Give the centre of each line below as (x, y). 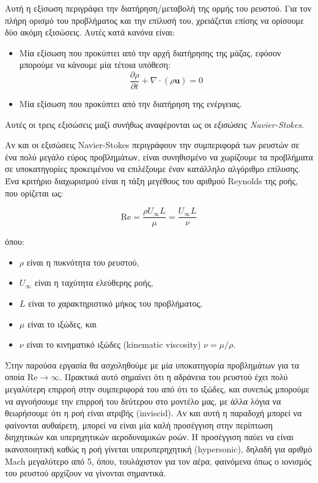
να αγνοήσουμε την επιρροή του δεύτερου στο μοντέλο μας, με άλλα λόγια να (143, 401)
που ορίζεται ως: (34, 193)
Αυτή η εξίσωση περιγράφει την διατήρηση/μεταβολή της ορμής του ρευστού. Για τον (158, 8)
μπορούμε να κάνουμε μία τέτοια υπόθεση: (95, 65)
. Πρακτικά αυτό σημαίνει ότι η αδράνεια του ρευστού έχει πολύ (174, 377)
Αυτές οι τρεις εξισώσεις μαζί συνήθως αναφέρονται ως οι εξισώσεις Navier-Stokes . (154, 124)
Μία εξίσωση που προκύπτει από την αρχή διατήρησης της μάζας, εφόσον (150, 52)
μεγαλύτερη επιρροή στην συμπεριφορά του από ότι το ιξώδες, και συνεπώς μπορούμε (157, 389)
